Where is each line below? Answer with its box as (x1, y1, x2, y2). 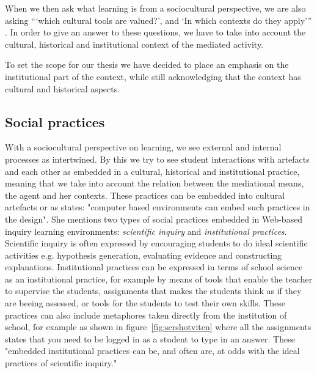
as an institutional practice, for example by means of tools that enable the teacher (5, 272, 313, 285)
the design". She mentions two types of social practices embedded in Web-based (5, 212, 303, 225)
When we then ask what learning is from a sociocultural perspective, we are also (5, 2, 306, 14)
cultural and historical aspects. (5, 82, 120, 95)
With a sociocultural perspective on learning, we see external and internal (5, 141, 282, 153)
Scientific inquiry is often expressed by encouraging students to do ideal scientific (5, 237, 308, 249)
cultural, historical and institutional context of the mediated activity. (5, 37, 264, 50)
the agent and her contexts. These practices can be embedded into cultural (5, 188, 285, 201)
